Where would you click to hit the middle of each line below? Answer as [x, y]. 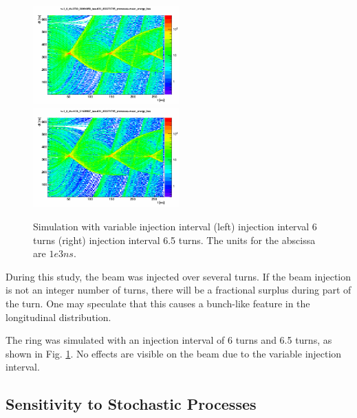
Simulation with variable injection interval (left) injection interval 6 [175, 226]
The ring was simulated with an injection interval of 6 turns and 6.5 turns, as [169, 340]
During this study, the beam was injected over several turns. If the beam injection [178, 276]
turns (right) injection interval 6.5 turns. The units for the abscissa [174, 240]
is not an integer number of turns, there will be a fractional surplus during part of [178, 290]
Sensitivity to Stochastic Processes [131, 404]
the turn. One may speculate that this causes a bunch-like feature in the [158, 303]
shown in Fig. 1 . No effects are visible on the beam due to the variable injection [174, 353]
